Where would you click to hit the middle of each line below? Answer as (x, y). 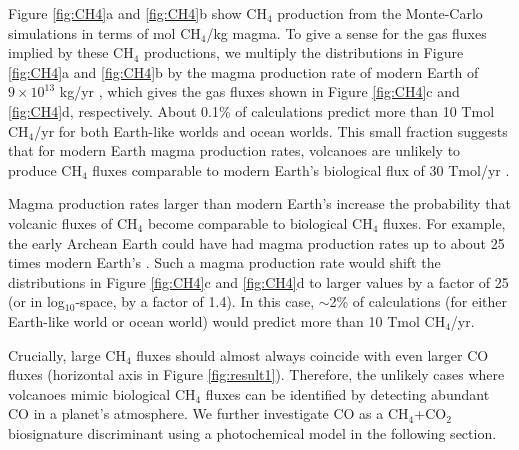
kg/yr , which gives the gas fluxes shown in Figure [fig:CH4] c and (259, 91)
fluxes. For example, (444, 222)
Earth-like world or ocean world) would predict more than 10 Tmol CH (227, 320)
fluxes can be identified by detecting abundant (347, 393)
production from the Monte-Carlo (380, 13)
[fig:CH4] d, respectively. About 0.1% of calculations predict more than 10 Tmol (251, 110)
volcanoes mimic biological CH (102, 393)
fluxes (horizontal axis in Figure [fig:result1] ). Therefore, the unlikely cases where (256, 374)
